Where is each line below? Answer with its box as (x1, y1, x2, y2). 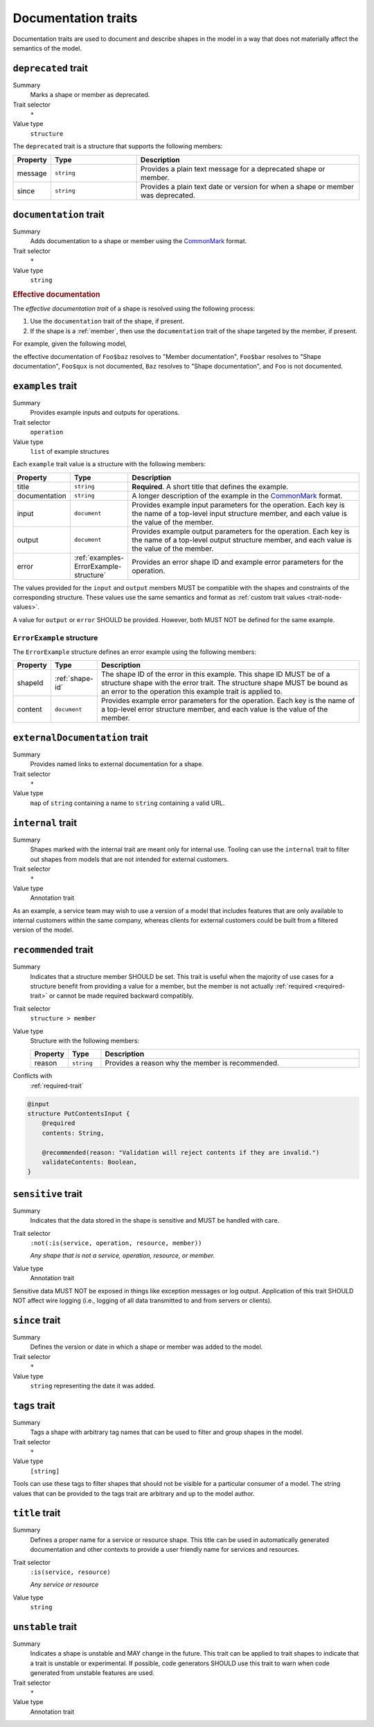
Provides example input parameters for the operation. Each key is (132, 499, 346, 509)
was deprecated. (140, 191, 195, 200)
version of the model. (12, 926, 74, 935)
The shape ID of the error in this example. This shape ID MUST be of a (101, 669, 330, 679)
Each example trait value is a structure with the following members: (12, 460, 206, 468)
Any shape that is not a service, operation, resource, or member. (30, 1251, 215, 1260)
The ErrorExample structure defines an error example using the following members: (12, 648, 256, 656)
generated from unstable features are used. (30, 1669, 155, 1677)
